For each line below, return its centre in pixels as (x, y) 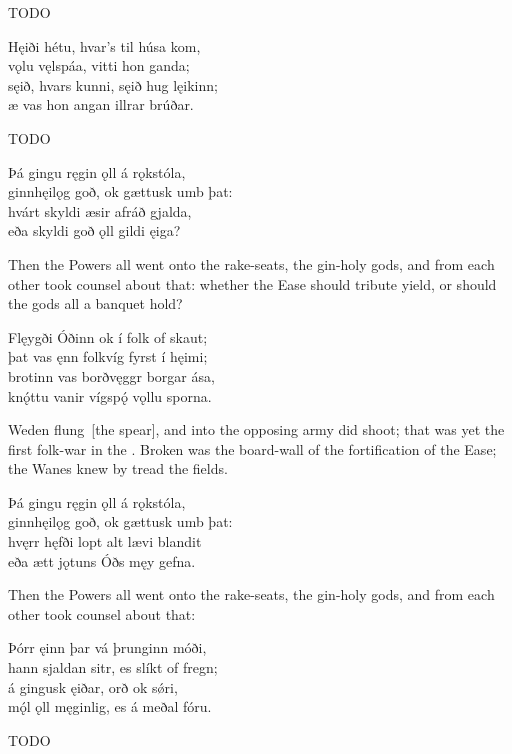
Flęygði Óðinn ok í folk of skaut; (108, 336)
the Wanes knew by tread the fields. (118, 468)
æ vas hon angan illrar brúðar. (101, 104)
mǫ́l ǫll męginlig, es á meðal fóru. (110, 706)
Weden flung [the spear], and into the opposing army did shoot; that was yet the (256, 429)
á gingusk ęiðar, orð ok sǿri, (93, 686)
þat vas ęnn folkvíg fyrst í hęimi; (108, 356)
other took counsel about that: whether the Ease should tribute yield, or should (252, 283)
